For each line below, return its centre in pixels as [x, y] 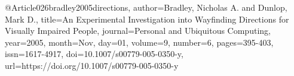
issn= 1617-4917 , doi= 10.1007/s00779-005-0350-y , [94, 54]
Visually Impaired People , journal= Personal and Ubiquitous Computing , [138, 31]
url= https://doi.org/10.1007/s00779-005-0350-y [92, 65]
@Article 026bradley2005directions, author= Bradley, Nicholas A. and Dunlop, [146, 7]
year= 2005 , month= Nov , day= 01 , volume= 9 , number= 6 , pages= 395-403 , [139, 42]
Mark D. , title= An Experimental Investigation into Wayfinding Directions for [147, 19]
